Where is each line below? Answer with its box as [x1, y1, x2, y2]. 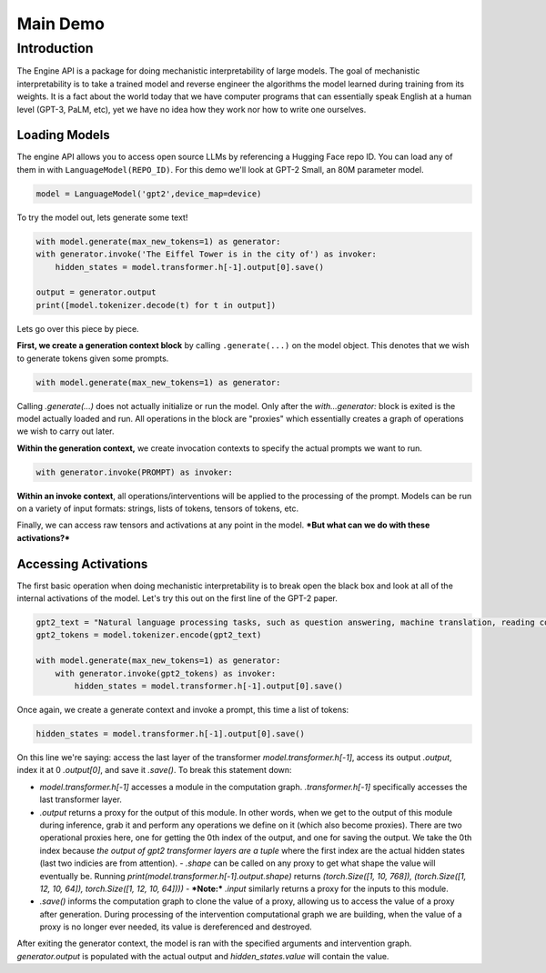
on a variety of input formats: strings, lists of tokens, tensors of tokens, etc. [16, 503, 299, 514]
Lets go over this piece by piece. [16, 323, 140, 334]
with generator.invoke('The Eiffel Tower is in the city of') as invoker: [35, 249, 378, 259]
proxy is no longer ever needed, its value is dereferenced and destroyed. [39, 921, 313, 932]
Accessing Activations [16, 556, 148, 572]
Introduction [16, 40, 94, 56]
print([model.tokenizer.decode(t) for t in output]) [35, 300, 277, 310]
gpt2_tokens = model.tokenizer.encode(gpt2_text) [35, 630, 262, 640]
